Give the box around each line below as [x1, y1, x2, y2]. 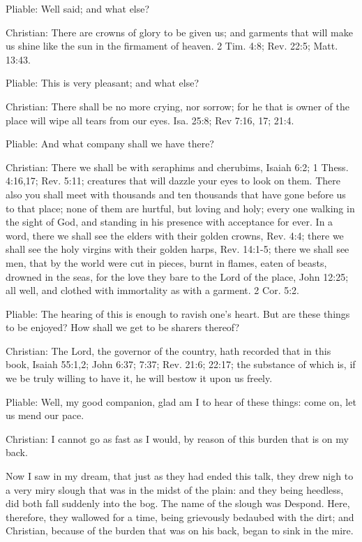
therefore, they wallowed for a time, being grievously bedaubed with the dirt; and [6, 509, 354, 524]
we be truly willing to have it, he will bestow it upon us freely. [6, 371, 273, 386]
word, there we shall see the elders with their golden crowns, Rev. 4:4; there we [6, 228, 344, 242]
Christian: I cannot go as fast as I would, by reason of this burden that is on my [6, 431, 349, 446]
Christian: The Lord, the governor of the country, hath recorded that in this [6, 343, 331, 358]
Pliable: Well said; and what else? [6, 1, 150, 15]
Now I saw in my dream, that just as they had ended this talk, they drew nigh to [6, 469, 354, 483]
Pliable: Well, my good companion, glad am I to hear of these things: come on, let [6, 394, 356, 409]
